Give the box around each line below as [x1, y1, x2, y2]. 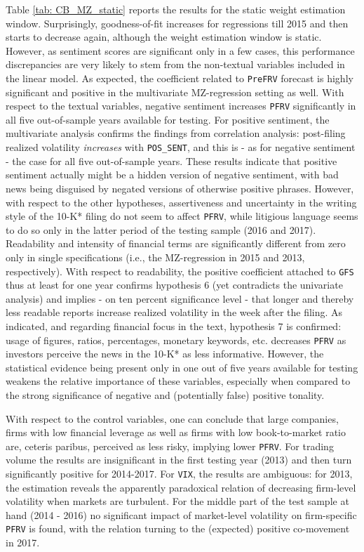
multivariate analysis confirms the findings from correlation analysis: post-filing [6, 126, 346, 140]
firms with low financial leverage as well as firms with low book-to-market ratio [6, 425, 346, 440]
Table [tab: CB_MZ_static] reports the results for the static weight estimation [6, 2, 346, 16]
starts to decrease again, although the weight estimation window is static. [6, 29, 322, 44]
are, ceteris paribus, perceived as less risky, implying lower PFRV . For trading [6, 438, 334, 453]
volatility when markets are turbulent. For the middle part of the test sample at [6, 494, 349, 508]
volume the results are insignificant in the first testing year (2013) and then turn [6, 452, 352, 467]
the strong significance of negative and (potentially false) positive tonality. [6, 388, 325, 402]
